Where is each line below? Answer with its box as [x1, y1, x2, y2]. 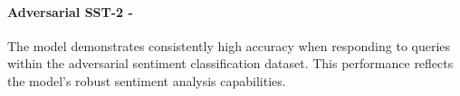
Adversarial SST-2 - [7, 2, 133, 21]
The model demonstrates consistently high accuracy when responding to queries [7, 36, 451, 55]
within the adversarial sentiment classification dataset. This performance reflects [7, 54, 454, 73]
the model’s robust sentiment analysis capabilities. [7, 71, 286, 90]
